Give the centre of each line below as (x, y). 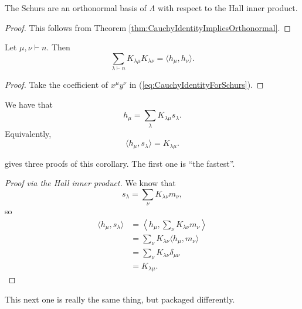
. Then (58, 47)
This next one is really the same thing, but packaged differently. (120, 299)
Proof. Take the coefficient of (57, 85)
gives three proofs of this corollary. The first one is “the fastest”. (120, 163)
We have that (29, 104)
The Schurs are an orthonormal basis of (76, 8)
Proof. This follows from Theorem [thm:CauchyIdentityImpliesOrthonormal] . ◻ (148, 27)
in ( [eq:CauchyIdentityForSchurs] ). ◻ (196, 85)
